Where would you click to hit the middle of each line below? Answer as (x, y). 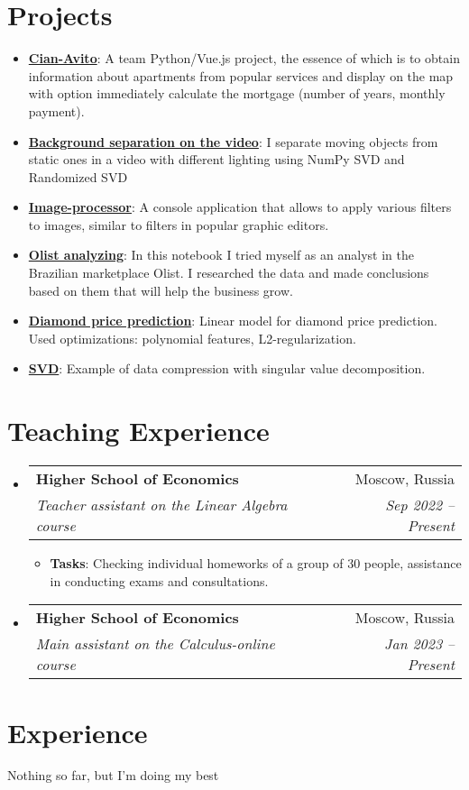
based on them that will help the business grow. (161, 290)
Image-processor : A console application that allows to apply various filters (240, 207)
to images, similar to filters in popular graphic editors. (179, 224)
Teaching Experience (138, 431)
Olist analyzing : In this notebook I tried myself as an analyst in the (221, 255)
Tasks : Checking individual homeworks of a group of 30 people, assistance (256, 563)
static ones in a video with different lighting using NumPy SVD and (216, 159)
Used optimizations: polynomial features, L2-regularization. (192, 338)
